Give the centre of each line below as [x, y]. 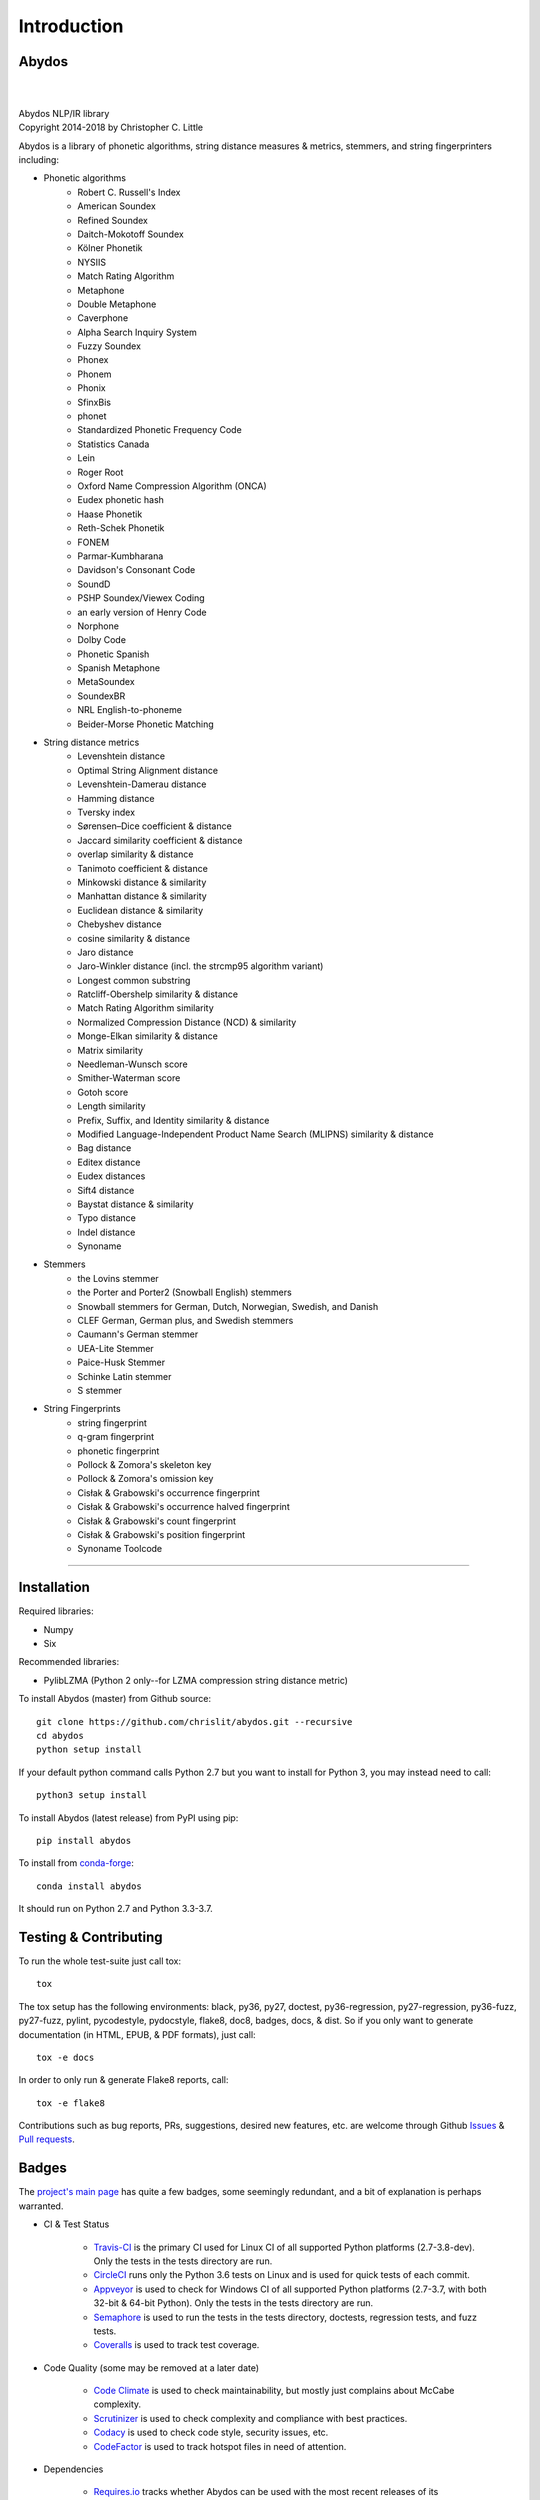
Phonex [93, 360]
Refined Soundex [113, 220]
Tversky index [106, 812]
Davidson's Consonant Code [136, 570]
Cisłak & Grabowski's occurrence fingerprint [168, 1492]
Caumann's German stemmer [138, 1334]
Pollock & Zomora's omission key [145, 1479]
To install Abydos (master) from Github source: [115, 1699]
